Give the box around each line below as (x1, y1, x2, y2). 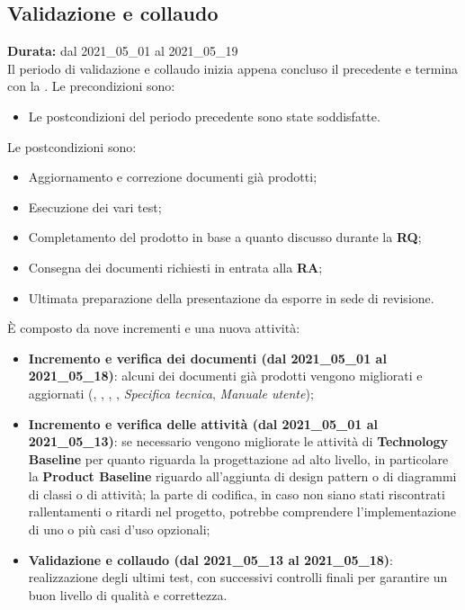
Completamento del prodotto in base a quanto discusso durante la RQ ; (28, 228, 422, 247)
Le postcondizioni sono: (7, 137, 137, 156)
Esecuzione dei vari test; (28, 197, 162, 216)
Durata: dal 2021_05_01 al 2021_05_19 (7, 41, 238, 60)
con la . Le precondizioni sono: (7, 76, 175, 95)
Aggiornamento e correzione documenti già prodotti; (28, 167, 317, 186)
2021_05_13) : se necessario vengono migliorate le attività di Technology (28, 432, 449, 451)
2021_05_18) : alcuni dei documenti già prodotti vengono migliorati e (28, 366, 423, 385)
